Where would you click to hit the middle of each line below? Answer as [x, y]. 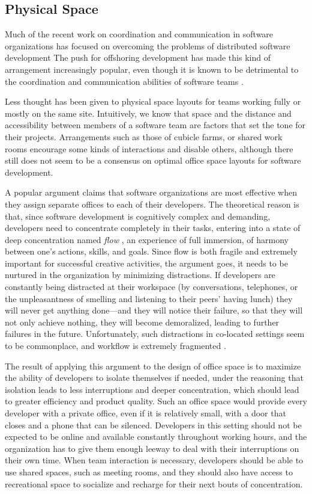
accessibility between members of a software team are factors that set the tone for [155, 125]
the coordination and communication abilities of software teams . [124, 81]
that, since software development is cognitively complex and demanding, [138, 216]
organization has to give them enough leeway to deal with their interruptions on [152, 448]
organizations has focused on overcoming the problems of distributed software [148, 45]
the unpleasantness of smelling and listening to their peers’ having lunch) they [149, 298]
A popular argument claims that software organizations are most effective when [151, 192]
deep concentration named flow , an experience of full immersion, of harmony [147, 239]
